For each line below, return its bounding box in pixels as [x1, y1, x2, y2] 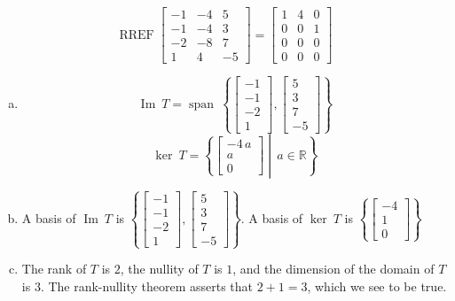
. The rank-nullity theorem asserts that [40, 276, 253, 295]
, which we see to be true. [307, 276, 447, 295]
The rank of [21, 259, 87, 278]
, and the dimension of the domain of [232, 259, 435, 278]
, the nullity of [120, 259, 199, 278]
